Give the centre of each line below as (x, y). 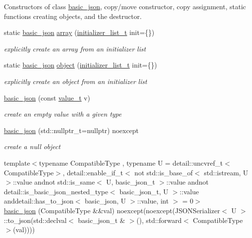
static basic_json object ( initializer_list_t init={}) (81, 65)
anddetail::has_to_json (39, 201)
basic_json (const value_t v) (47, 97)
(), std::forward (159, 220)
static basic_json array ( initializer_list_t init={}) (79, 32)
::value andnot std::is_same (54, 182)
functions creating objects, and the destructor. (73, 16)
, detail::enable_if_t (93, 172)
